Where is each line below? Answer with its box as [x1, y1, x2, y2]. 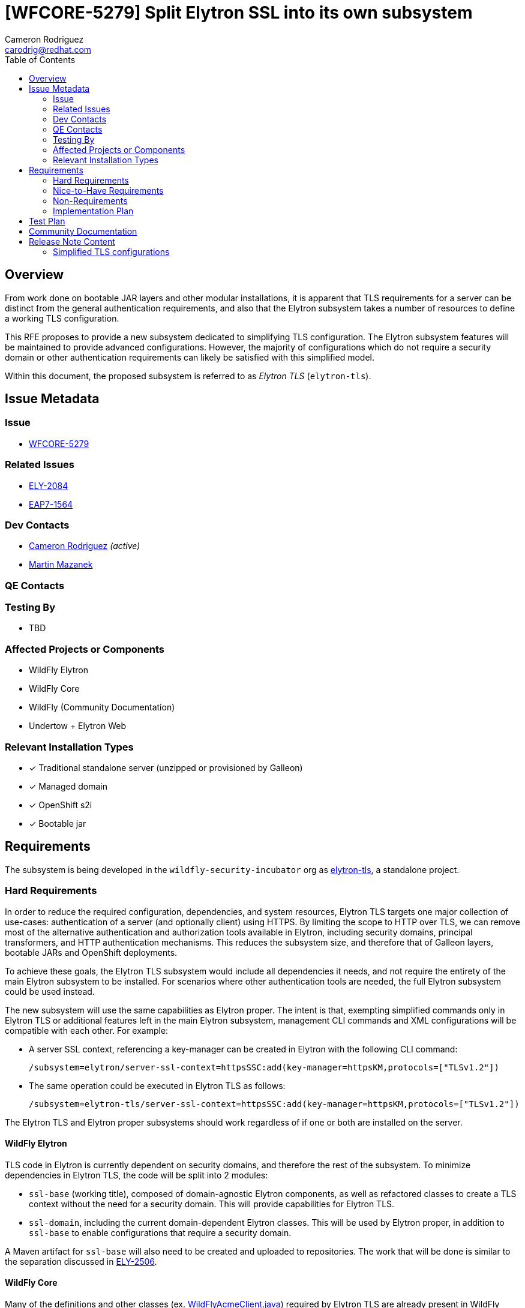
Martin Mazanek [29, 559, 93, 570]
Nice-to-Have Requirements [53, 185, 164, 196]
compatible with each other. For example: [5, 1025, 169, 1036]
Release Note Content [29, 236, 115, 247]
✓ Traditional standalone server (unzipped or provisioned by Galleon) [29, 762, 303, 773]
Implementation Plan [53, 205, 134, 216]
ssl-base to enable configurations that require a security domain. [29, 1227, 292, 1238]
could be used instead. [5, 986, 95, 997]
